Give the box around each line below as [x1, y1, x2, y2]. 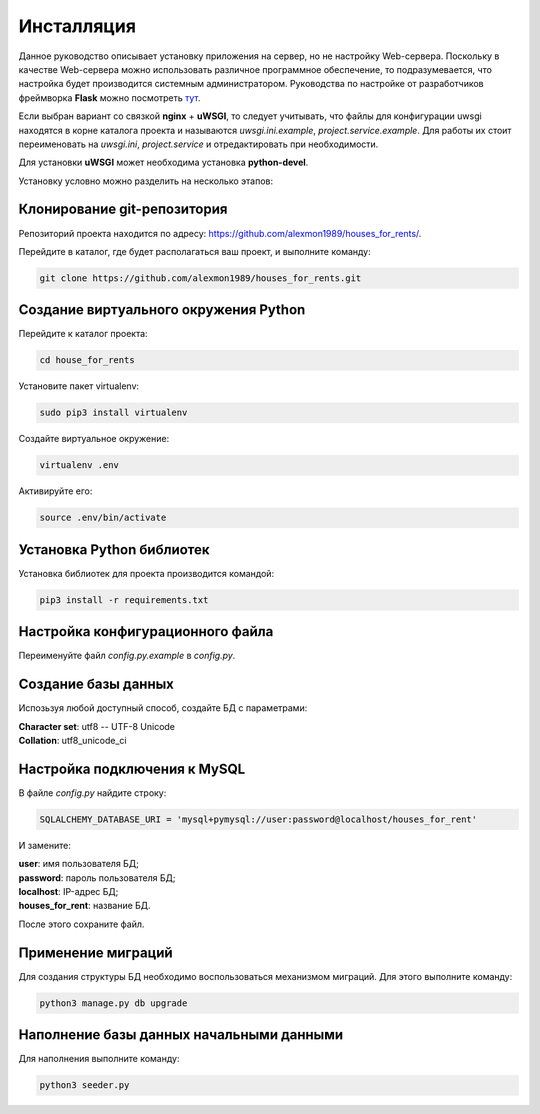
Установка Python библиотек [18, 541, 210, 558]
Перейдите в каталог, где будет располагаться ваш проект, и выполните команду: [18, 245, 371, 257]
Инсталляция [18, 15, 137, 37]
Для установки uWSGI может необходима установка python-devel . [18, 156, 309, 169]
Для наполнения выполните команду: [18, 1053, 180, 1065]
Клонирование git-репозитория [18, 201, 228, 218]
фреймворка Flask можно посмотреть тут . [18, 91, 201, 104]
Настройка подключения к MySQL [18, 760, 246, 777]
